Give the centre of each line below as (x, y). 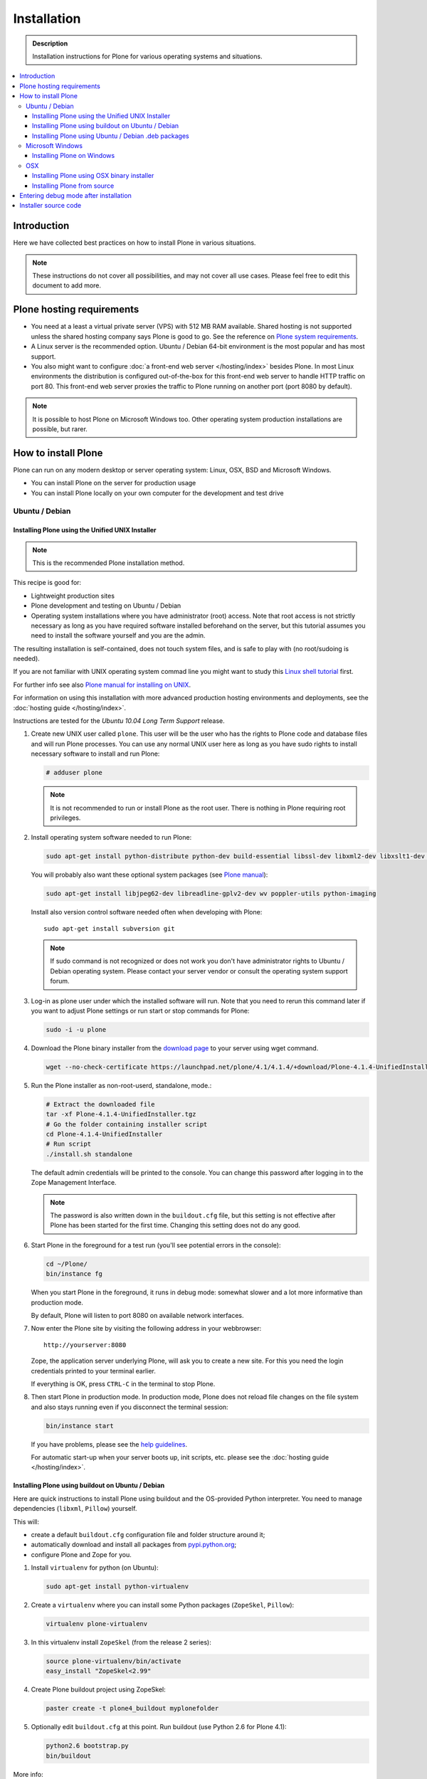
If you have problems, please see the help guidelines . (109, 1444)
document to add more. (67, 285)
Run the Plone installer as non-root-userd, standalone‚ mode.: (121, 1085)
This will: (26, 1521)
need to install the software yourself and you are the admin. (118, 635)
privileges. (65, 818)
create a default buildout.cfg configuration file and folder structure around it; (148, 1535)
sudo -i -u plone (76, 1029)
